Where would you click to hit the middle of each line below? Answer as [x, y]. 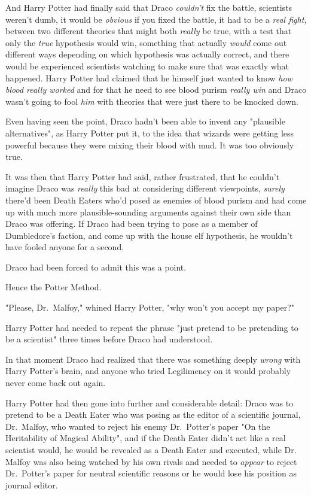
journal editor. [32, 485]
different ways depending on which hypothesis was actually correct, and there [147, 54]
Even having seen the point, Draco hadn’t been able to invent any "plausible [145, 121]
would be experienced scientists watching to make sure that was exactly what [147, 66]
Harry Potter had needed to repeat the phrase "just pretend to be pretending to [152, 327]
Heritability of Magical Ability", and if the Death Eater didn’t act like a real [146, 438]
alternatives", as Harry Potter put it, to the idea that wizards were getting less [150, 133]
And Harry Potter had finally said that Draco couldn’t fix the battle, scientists [149, 7]
